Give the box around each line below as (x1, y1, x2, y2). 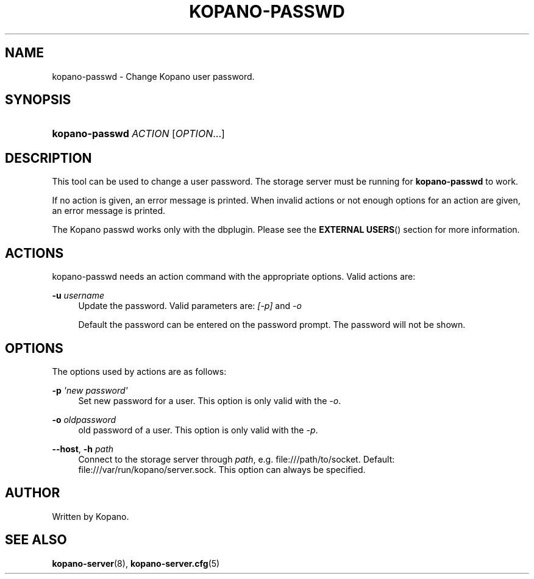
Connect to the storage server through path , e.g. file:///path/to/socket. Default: (78, 453, 395, 464)
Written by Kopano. (52, 511, 129, 522)
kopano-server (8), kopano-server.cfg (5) (52, 558, 220, 569)
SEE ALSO (5, 532, 67, 548)
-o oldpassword (52, 414, 116, 425)
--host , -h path (52, 443, 113, 454)
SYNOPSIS (5, 92, 71, 108)
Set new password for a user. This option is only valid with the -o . (78, 395, 341, 406)
